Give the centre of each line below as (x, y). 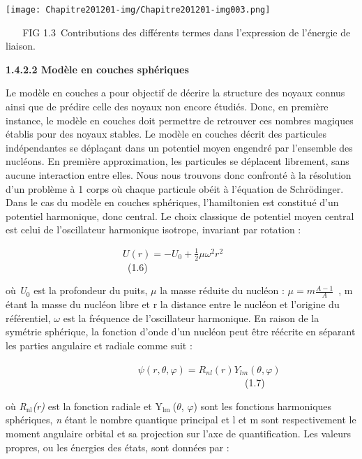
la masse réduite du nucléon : (222, 290)
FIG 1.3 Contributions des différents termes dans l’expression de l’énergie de (187, 32)
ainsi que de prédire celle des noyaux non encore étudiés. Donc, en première (167, 107)
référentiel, (28, 318)
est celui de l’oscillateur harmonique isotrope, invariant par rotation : (153, 229)
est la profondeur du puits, (91, 290)
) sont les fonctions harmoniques (263, 406)
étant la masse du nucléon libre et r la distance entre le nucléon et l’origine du (173, 304)
